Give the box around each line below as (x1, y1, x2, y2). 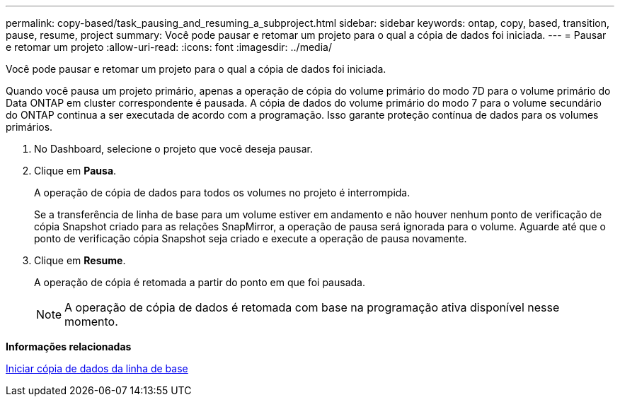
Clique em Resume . (34, 254, 126, 266)
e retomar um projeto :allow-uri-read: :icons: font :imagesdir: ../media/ (6, 41, 332, 53)
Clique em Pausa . (34, 165, 117, 177)
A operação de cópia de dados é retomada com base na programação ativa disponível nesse (64, 300, 560, 314)
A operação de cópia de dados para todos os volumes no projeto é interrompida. (34, 187, 411, 199)
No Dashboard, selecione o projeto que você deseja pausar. (34, 143, 314, 155)
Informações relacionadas (6, 341, 132, 353)
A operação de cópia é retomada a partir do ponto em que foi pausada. (34, 276, 365, 288)
